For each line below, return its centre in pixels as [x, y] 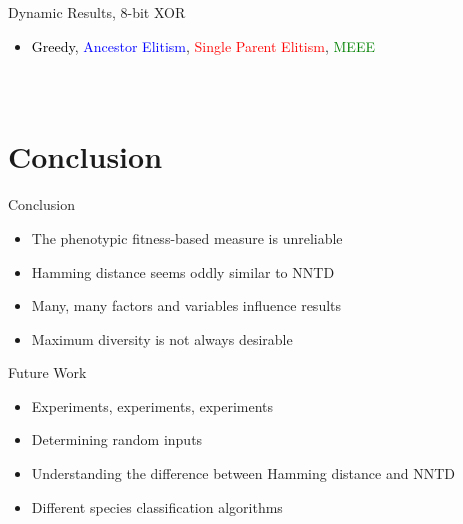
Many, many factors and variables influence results [186, 305]
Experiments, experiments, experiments [152, 405]
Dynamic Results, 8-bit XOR [97, 12]
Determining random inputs [117, 439]
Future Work [47, 372]
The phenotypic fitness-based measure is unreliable [187, 237]
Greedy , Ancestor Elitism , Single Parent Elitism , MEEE [203, 45]
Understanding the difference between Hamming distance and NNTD [243, 473]
